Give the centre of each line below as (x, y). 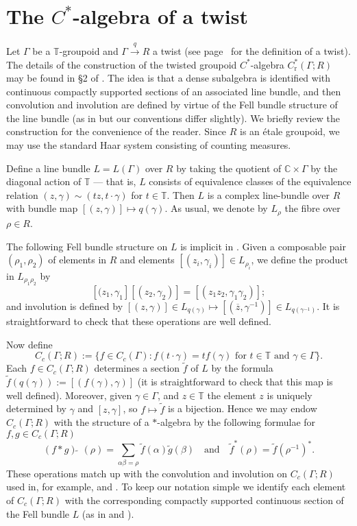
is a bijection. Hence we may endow (243, 408)
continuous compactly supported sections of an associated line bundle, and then (174, 91)
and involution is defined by (65, 306)
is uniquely (290, 395)
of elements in (77, 260)
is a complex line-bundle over (268, 194)
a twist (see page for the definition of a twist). (252, 50)
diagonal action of (44, 181)
